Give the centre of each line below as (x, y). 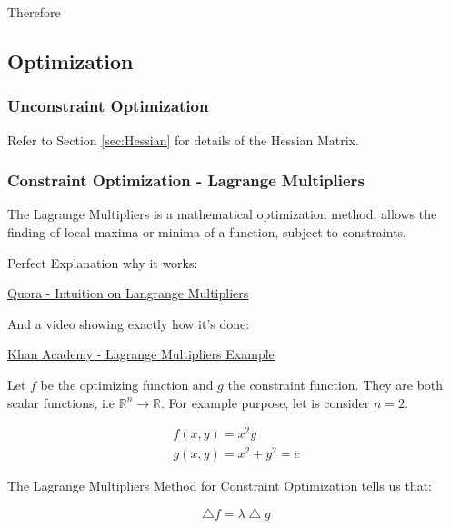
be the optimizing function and (127, 384)
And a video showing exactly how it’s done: (129, 323)
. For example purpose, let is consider (265, 402)
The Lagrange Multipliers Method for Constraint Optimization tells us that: (220, 486)
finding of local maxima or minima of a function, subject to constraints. (207, 232)
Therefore (34, 12)
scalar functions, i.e (61, 402)
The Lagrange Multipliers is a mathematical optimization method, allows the (222, 214)
